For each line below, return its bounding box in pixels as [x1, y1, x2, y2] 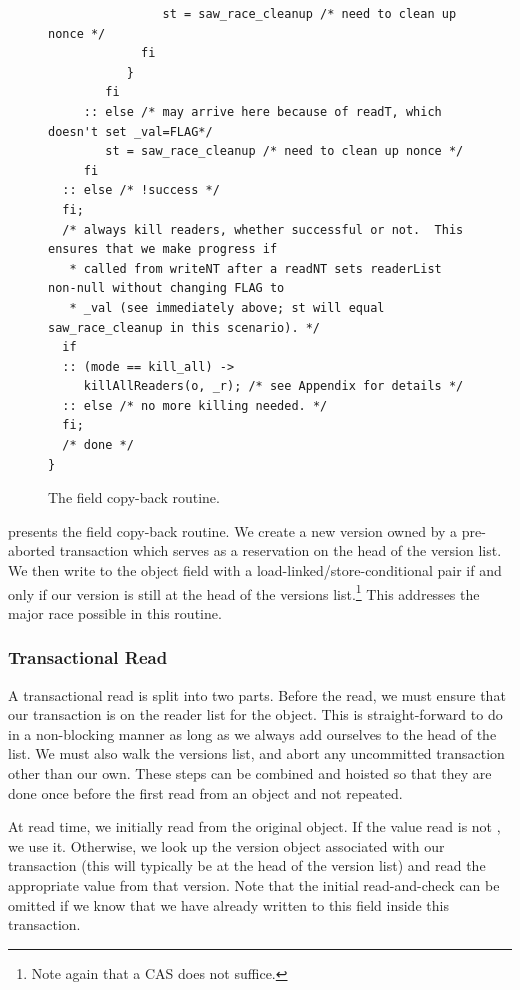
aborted [8, 540, 56, 561]
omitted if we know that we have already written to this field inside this [8, 894, 449, 915]
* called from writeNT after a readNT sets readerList [69, 261, 442, 276]
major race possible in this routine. [8, 602, 222, 623]
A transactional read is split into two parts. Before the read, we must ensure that [8, 684, 506, 705]
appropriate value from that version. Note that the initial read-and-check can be [8, 875, 500, 896]
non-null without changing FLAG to [48, 281, 285, 296]
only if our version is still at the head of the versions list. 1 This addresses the [8, 580, 480, 604]
